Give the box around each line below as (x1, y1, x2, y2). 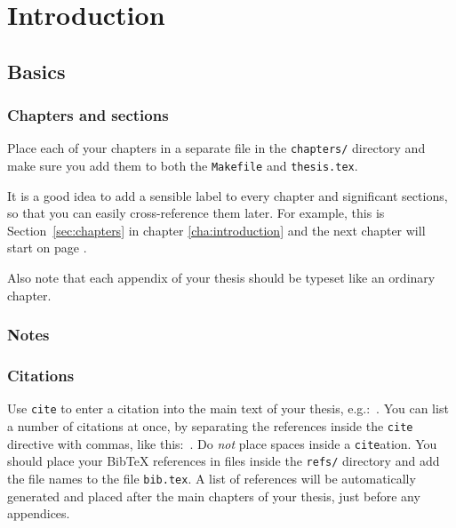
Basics (7, 57, 66, 84)
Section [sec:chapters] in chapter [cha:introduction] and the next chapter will (7, 220, 426, 239)
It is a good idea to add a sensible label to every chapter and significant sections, (7, 186, 448, 204)
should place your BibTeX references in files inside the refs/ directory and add (7, 452, 440, 470)
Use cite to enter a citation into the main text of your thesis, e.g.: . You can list (7, 399, 449, 418)
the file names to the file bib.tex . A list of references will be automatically (7, 468, 416, 487)
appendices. (7, 504, 70, 523)
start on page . (7, 238, 87, 257)
